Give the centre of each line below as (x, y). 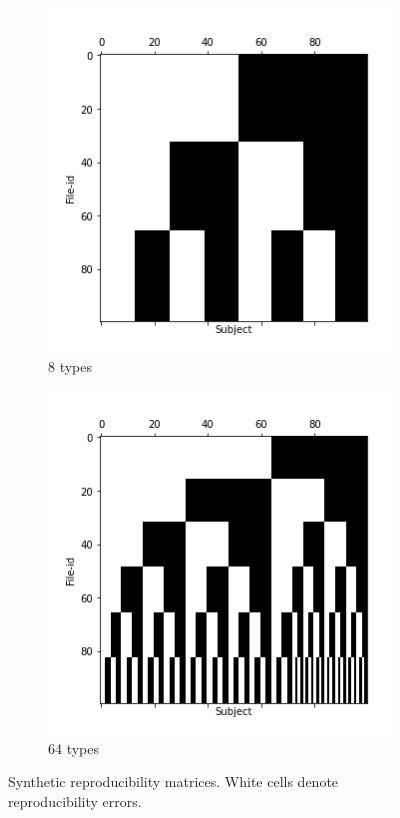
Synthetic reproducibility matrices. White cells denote (173, 781)
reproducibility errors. (75, 800)
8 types (70, 365)
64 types (74, 747)
